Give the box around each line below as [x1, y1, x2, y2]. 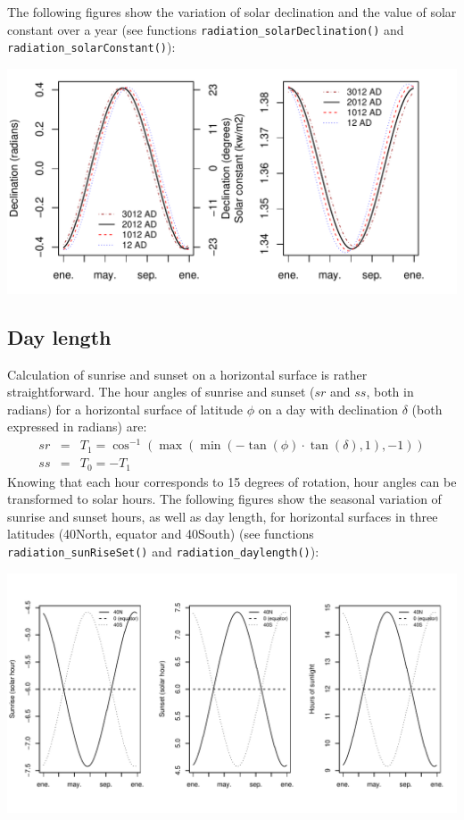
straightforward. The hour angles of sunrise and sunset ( [7, 382, 315, 401]
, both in [366, 382, 414, 401]
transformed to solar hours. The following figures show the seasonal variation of [7, 489, 442, 508]
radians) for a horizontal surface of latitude [7, 399, 244, 418]
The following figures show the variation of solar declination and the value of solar [7, 3, 457, 21]
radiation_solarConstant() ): [7, 38, 176, 56]
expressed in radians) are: [7, 417, 147, 436]
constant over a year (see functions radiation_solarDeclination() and [7, 20, 404, 38]
